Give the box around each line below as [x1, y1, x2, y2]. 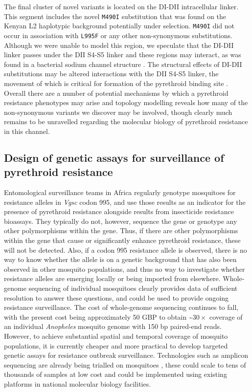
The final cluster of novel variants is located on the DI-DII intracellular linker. [4, 1, 239, 11]
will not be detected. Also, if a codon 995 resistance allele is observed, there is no [4, 244, 247, 255]
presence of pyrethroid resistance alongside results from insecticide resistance [4, 206, 234, 217]
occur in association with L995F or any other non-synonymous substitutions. [4, 30, 232, 40]
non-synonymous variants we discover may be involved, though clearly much [4, 107, 232, 117]
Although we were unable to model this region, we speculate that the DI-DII [4, 40, 234, 50]
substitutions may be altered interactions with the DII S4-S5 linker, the [4, 68, 219, 79]
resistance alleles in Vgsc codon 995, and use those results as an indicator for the [4, 196, 246, 207]
